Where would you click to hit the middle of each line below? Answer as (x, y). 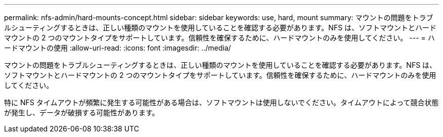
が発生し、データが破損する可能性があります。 (82, 112)
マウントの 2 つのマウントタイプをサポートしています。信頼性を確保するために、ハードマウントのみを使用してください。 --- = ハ (219, 38)
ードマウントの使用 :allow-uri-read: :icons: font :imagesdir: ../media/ (118, 48)
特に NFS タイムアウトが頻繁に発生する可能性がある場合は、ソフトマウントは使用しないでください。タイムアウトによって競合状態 (221, 102)
